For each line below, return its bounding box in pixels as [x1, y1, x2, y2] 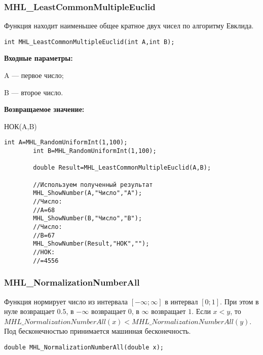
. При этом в [220, 296, 259, 306]
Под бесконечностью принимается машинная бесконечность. [4, 326, 191, 336]
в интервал [165, 296, 198, 306]
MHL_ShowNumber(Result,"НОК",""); [33, 240, 149, 248]
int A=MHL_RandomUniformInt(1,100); [4, 139, 128, 146]
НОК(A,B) [4, 121, 37, 131]
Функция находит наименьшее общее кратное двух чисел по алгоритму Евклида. [4, 20, 254, 31]
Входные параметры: [4, 53, 73, 63]
